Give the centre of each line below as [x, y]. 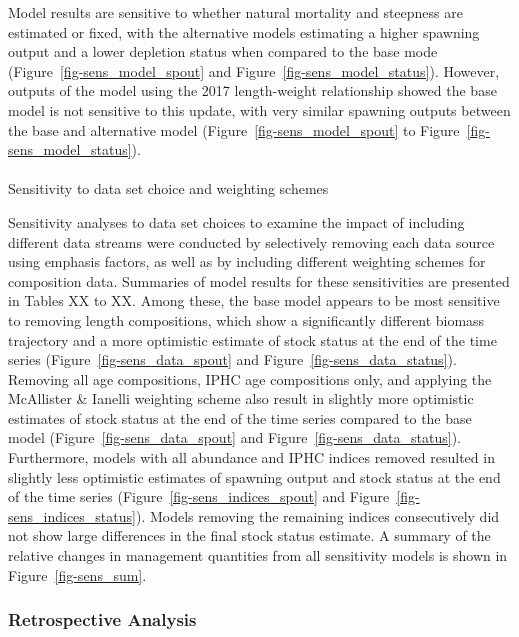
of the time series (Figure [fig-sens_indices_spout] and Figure [199, 496]
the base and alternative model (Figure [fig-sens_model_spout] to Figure [234, 129]
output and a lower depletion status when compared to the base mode [223, 51]
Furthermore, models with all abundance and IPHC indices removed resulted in [251, 457]
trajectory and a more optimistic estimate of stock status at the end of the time [252, 339]
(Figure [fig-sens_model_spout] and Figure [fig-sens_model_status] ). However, [254, 70]
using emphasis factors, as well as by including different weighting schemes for [247, 261]
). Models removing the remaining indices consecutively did [317, 515]
